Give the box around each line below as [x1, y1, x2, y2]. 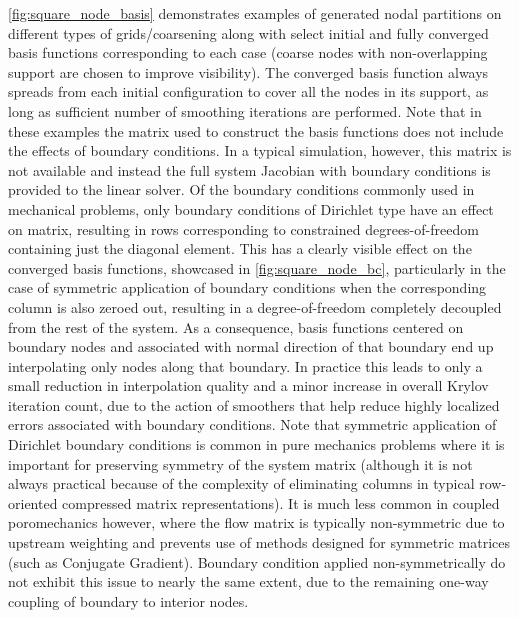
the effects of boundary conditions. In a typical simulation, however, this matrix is [8, 140, 512, 161]
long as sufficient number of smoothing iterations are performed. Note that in [8, 100, 482, 121]
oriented [8, 492, 58, 513]
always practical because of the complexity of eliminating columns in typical [8, 473, 475, 494]
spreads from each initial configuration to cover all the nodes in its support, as [8, 81, 489, 102]
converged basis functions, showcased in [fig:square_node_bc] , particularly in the [8, 257, 506, 278]
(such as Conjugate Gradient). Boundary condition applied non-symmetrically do [8, 551, 506, 572]
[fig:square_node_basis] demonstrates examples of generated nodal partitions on [8, 3, 502, 23]
